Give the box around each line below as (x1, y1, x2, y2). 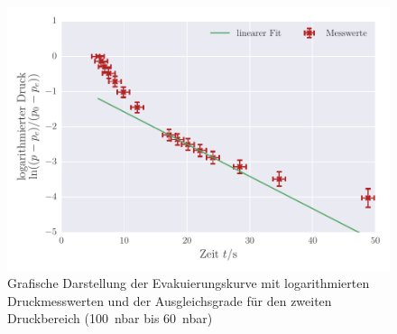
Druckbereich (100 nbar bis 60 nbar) (7, 309, 213, 328)
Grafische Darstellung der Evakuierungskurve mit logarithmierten (7, 274, 370, 292)
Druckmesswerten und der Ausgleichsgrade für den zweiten (7, 291, 332, 310)
